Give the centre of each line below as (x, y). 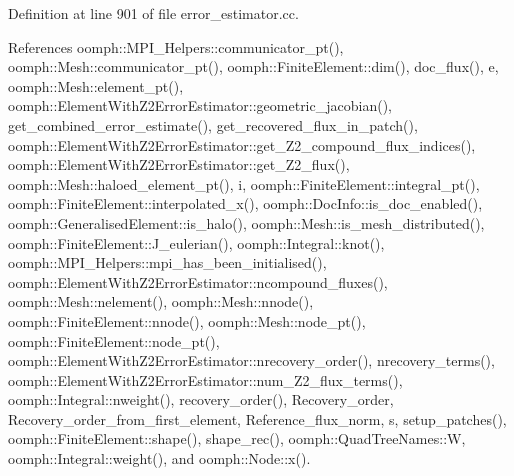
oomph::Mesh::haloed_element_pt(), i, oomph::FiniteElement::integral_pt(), (244, 183)
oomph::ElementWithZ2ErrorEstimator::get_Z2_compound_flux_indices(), (242, 144)
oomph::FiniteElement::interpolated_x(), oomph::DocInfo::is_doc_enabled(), (245, 203)
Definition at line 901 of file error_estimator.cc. (153, 13)
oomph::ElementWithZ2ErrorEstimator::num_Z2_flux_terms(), (205, 379)
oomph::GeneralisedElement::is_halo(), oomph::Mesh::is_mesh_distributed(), (246, 222)
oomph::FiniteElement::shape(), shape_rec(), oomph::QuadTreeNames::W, (237, 438)
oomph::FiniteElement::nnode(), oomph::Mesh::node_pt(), (187, 320)
